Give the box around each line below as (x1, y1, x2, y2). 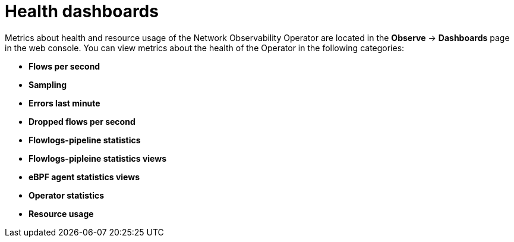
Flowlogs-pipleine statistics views (29, 153, 166, 164)
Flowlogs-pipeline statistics (29, 134, 141, 145)
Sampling (29, 79, 67, 90)
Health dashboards (5, 1, 159, 21)
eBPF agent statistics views (29, 171, 140, 182)
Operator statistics (29, 190, 105, 200)
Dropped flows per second (29, 116, 135, 127)
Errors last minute (29, 98, 100, 108)
